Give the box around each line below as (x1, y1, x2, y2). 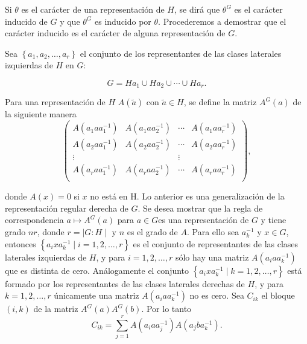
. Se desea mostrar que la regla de (138, 201, 263, 214)
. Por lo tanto (141, 302, 192, 315)
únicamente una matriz (54, 289, 139, 302)
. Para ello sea (186, 226, 239, 238)
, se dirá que (174, 3, 220, 15)
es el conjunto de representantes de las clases (133, 237, 299, 250)
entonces (5, 237, 36, 250)
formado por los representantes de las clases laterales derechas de (5, 277, 245, 290)
